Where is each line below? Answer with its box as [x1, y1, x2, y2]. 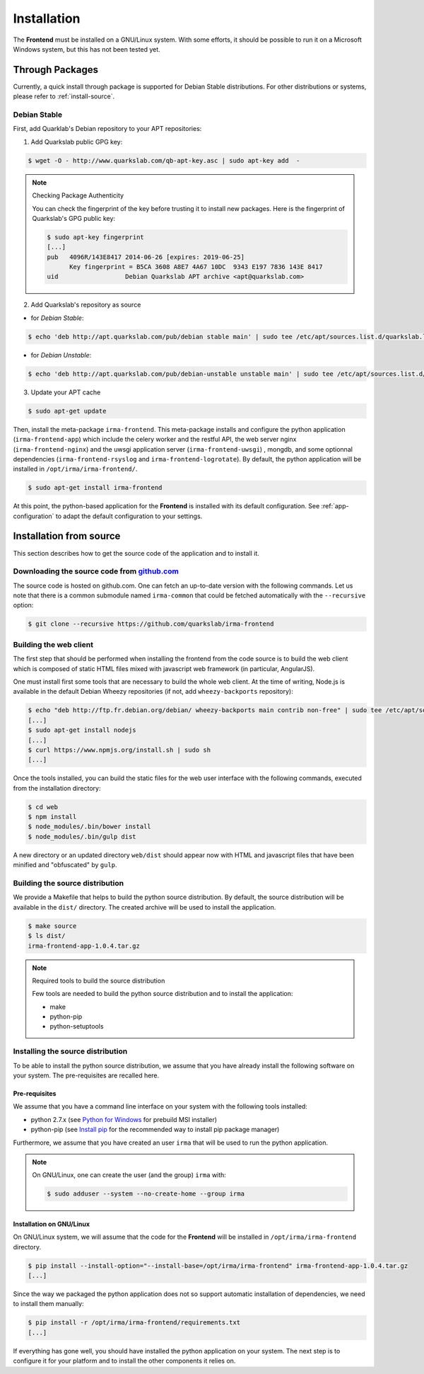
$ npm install [28, 813, 77, 821]
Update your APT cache [30, 388, 101, 396]
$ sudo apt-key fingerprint [47, 233, 144, 241]
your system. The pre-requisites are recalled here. [13, 1071, 160, 1080]
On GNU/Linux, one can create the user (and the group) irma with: [32, 1171, 226, 1179]
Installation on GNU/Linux [13, 1220, 90, 1228]
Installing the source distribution [13, 1046, 128, 1056]
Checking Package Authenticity [32, 191, 124, 200]
